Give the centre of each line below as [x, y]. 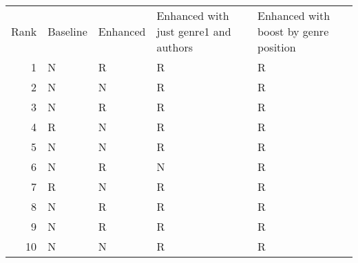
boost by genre [293, 31]
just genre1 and [194, 31]
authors [175, 47]
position [277, 47]
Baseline [67, 31]
